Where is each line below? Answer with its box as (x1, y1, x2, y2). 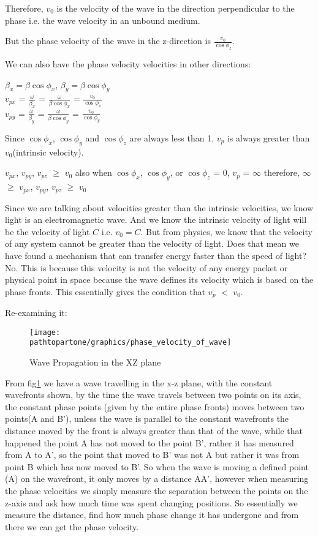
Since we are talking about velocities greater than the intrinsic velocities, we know (5, 201, 314, 214)
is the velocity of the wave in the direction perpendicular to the (56, 2, 295, 14)
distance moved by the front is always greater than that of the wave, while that (5, 424, 303, 437)
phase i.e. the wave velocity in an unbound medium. (5, 13, 200, 26)
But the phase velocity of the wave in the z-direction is (5, 34, 211, 47)
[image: (29, 328, 61, 337)
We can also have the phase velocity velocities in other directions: (5, 57, 251, 70)
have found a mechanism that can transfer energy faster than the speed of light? (5, 249, 307, 261)
